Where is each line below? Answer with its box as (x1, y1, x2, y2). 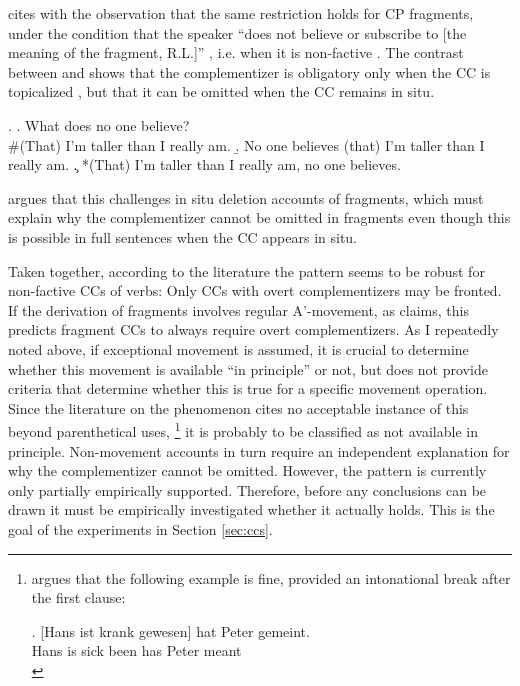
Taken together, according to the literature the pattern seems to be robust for (8, 260, 485, 281)
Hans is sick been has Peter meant (31, 640, 242, 661)
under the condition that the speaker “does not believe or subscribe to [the (8, 22, 467, 43)
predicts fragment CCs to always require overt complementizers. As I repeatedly (8, 319, 499, 340)
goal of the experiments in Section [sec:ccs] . (8, 518, 273, 539)
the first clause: (31, 587, 126, 608)
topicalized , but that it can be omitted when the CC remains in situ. (8, 81, 435, 102)
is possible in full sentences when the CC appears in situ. (8, 226, 358, 247)
